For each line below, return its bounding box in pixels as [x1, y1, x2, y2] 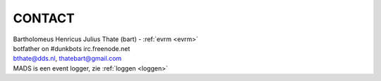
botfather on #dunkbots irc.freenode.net [13, 44, 131, 52]
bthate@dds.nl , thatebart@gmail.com [13, 54, 122, 63]
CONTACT [13, 10, 75, 26]
